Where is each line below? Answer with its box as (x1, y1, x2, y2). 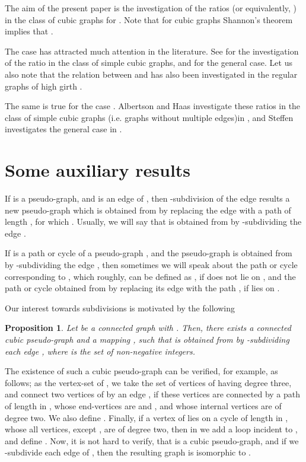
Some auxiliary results (5, 158, 191, 182)
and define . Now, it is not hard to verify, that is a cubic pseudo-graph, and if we (5, 434, 299, 447)
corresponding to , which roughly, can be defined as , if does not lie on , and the (5, 270, 296, 282)
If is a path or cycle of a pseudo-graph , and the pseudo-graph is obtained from (5, 247, 292, 259)
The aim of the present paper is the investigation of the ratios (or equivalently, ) (5, 2, 297, 14)
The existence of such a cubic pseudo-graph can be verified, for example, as (5, 365, 278, 377)
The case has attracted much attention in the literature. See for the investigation (5, 44, 299, 57)
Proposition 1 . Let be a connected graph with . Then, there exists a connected (5, 321, 291, 334)
